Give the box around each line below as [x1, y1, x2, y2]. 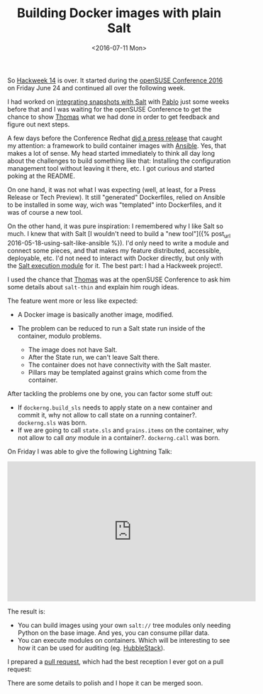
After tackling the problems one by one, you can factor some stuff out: [7, 389, 213, 397]
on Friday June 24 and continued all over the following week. [7, 83, 186, 92]
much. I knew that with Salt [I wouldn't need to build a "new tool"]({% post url [7, 229, 231, 240]
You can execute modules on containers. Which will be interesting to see [17, 636, 230, 644]
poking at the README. [7, 171, 76, 180]
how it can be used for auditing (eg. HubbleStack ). [17, 644, 165, 652]
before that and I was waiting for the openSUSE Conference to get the [7, 105, 212, 113]
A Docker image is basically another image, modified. [17, 310, 174, 319]
